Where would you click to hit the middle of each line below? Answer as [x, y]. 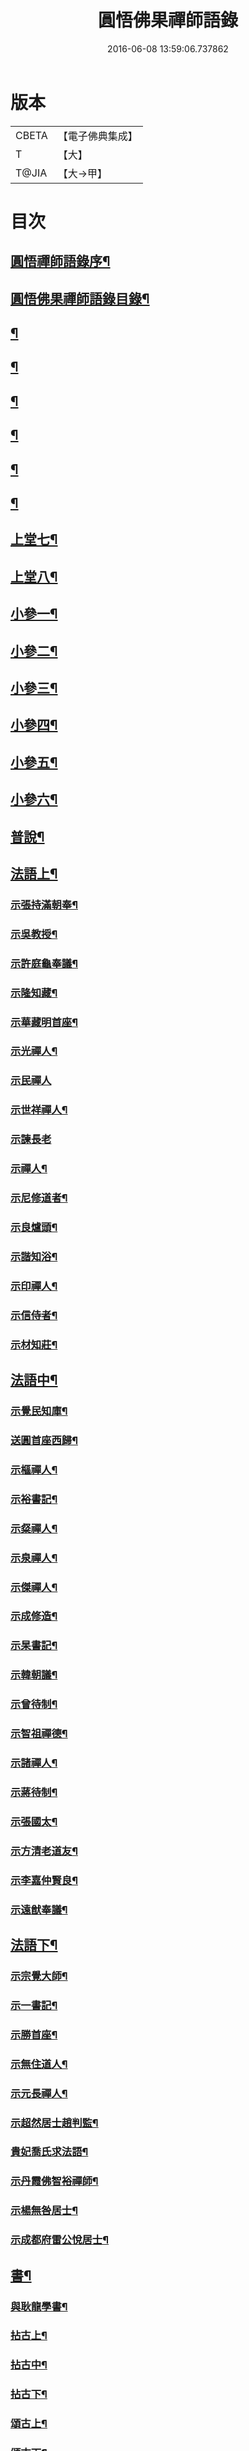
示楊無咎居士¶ [44, 2211]
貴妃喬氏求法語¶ [49, 2152]
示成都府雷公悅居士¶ [60, 2240]
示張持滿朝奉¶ [44, 904]
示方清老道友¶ [44, 1851]
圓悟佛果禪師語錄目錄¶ [80, 298]
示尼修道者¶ [39, 1198]
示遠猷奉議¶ [39, 1909]
